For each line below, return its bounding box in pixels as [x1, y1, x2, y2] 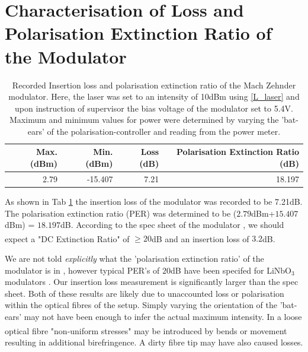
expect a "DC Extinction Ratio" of [5, 232, 130, 245]
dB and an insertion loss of [151, 232, 249, 245]
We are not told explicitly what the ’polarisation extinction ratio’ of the [5, 252, 264, 265]
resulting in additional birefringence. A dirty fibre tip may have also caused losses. [5, 335, 303, 348]
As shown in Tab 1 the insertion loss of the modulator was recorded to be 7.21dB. [5, 195, 303, 207]
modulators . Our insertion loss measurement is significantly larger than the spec [5, 275, 299, 288]
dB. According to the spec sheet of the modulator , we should [60, 218, 284, 231]
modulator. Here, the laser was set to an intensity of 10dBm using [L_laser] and [8, 90, 300, 103]
